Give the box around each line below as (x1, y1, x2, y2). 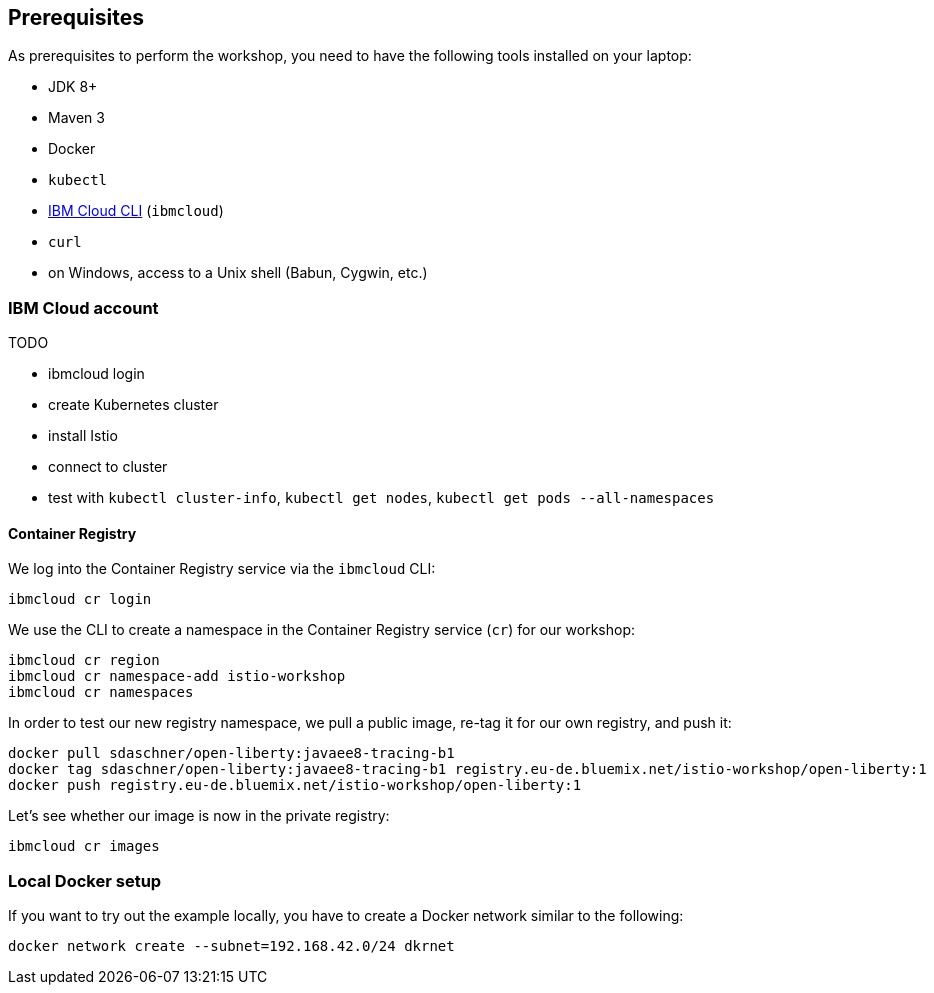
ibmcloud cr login (8, 591, 152, 608)
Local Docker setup (8, 870, 162, 891)
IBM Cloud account (8, 297, 159, 318)
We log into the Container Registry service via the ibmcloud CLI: (8, 560, 436, 578)
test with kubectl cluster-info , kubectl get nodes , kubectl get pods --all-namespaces (48, 489, 715, 507)
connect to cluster (48, 458, 168, 476)
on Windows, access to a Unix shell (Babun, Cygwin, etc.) (48, 264, 428, 282)
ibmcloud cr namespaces (8, 684, 194, 701)
